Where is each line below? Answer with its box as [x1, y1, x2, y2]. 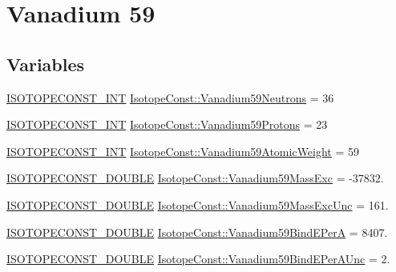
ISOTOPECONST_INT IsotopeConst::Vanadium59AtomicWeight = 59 [6, 142, 360, 159]
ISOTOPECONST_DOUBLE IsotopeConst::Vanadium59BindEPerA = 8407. [6, 223, 388, 240]
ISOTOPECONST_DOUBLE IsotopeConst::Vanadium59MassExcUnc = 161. [6, 196, 389, 213]
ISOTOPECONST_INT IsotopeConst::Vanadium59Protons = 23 [6, 116, 328, 133]
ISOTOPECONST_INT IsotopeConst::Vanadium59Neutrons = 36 [6, 89, 334, 106]
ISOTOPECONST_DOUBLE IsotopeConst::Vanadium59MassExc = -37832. [6, 170, 384, 186]
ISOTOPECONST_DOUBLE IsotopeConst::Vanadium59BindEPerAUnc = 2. [6, 250, 390, 267]
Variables [6, 51, 85, 76]
